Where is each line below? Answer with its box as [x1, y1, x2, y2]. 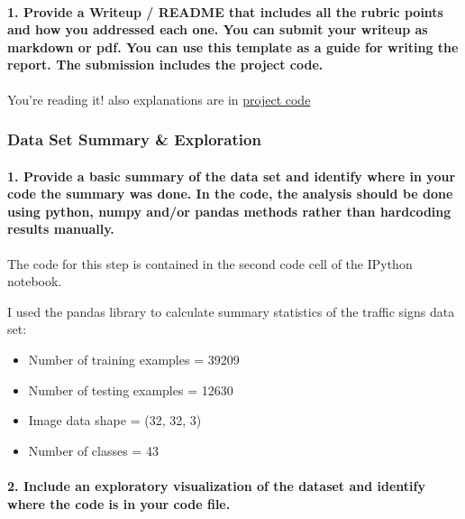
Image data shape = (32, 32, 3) [28, 411, 202, 430]
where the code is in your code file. [7, 494, 231, 513]
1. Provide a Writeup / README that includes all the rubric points [7, 2, 443, 21]
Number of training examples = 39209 [28, 349, 240, 368]
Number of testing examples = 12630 [28, 380, 233, 399]
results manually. [7, 219, 114, 238]
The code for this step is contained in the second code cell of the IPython [7, 254, 413, 273]
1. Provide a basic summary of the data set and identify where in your [7, 166, 456, 185]
